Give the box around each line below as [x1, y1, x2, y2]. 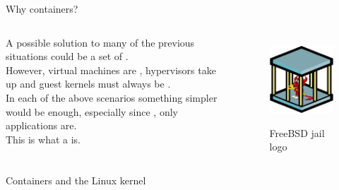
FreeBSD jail [269, 125, 325, 140]
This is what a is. [6, 131, 81, 146]
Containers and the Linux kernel [6, 173, 146, 188]
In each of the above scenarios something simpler [6, 90, 218, 105]
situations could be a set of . [6, 49, 129, 64]
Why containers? [6, 1, 78, 16]
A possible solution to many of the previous [6, 35, 195, 49]
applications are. [6, 118, 77, 133]
